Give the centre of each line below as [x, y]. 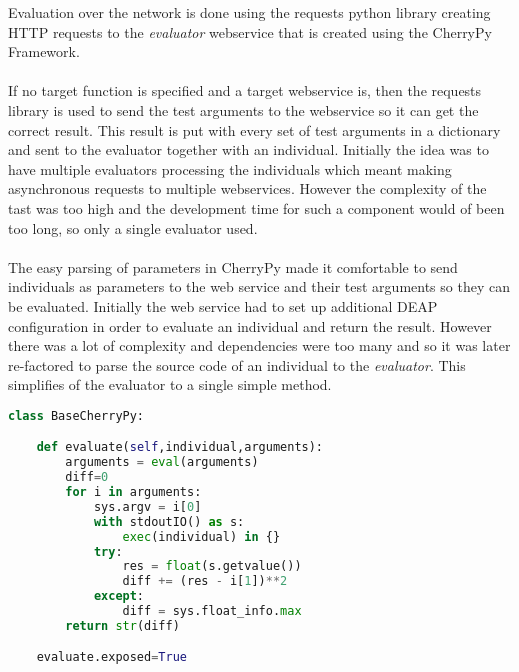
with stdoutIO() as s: [169, 521]
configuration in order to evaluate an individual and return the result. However [250, 325]
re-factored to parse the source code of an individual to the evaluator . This [237, 364]
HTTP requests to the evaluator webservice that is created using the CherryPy [250, 31]
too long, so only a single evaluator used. [133, 227]
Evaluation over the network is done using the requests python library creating [249, 12]
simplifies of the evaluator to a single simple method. [170, 384]
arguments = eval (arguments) [162, 462]
